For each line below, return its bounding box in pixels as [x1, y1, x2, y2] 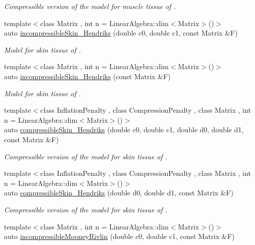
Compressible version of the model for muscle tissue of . [4, 1, 176, 11]
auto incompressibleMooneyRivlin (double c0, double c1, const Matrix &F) [4, 231, 235, 241]
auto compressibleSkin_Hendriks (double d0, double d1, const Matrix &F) [4, 187, 233, 198]
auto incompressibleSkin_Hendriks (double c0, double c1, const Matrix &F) [4, 28, 238, 38]
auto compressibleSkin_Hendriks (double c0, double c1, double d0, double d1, [4, 124, 244, 135]
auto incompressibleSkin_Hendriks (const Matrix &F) [4, 71, 171, 81]
